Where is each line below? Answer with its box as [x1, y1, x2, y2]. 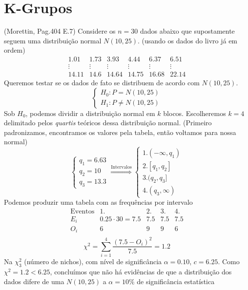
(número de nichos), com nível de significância [24, 256, 162, 267]
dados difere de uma [4, 276, 64, 286]
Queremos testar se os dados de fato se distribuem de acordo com [4, 77, 200, 87]
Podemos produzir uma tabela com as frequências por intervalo [4, 197, 193, 207]
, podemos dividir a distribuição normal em [25, 108, 155, 118]
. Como [218, 256, 240, 267]
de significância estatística [137, 276, 215, 286]
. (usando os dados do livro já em [137, 35, 238, 45]
